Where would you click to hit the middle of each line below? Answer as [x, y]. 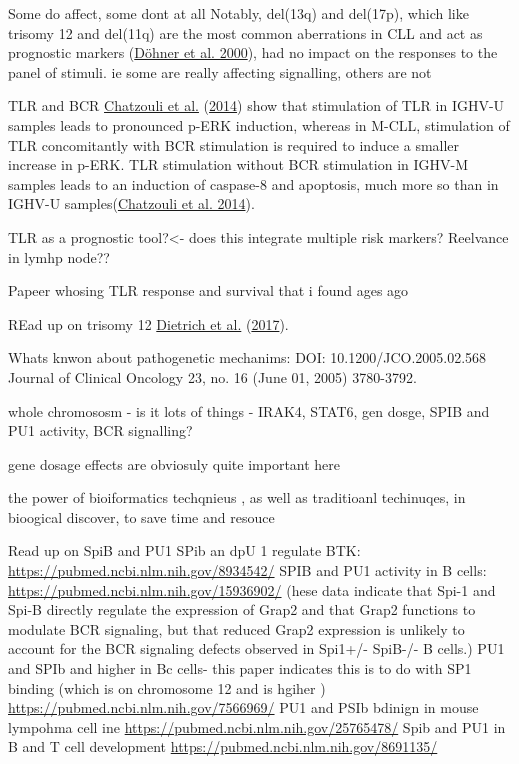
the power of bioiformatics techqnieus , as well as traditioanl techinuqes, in [237, 497]
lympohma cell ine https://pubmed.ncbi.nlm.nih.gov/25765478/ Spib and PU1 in [257, 726]
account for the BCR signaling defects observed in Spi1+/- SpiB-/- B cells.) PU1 [256, 648]
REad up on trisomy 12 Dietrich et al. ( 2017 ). [148, 323]
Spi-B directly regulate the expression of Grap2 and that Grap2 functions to [242, 609]
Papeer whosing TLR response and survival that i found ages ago [208, 290]
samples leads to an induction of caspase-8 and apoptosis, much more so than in [253, 183]
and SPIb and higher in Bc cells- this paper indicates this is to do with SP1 [240, 668]
